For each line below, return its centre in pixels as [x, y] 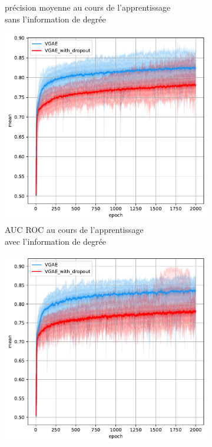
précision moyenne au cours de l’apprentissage [88, 7]
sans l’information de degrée [55, 19]
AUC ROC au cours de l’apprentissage [74, 229]
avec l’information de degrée [55, 241]
